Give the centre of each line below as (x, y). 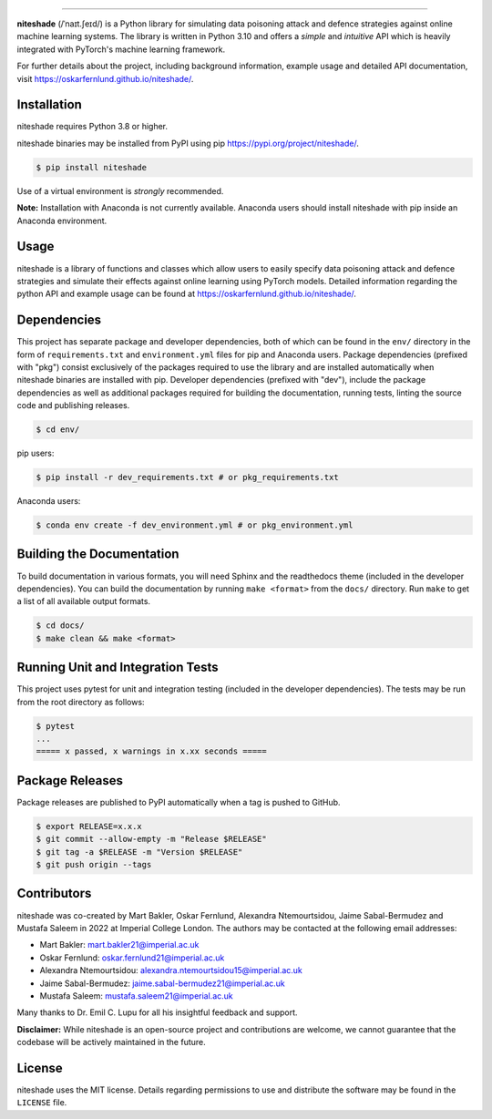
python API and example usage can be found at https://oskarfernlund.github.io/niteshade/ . (187, 294)
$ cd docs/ (60, 626)
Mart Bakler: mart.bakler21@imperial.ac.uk (119, 945)
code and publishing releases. (73, 406)
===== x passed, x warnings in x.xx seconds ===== (152, 751)
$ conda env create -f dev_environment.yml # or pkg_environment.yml (195, 525)
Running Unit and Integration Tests (118, 667)
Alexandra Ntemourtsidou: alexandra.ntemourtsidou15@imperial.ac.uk (171, 970)
